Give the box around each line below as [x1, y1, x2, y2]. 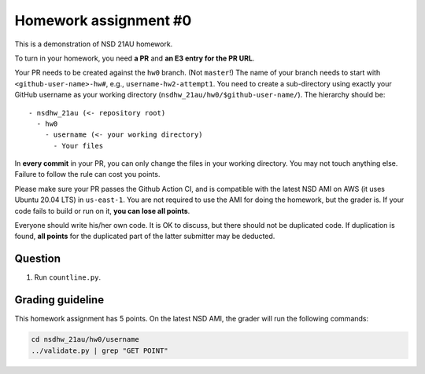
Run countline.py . [34, 273, 102, 282]
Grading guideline [14, 293, 105, 306]
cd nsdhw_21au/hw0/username [31, 335, 139, 344]
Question [14, 252, 61, 266]
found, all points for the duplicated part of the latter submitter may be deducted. [14, 232, 275, 241]
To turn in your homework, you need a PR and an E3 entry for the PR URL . [14, 53, 255, 63]
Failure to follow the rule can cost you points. [14, 170, 161, 179]
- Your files [53, 141, 104, 150]
